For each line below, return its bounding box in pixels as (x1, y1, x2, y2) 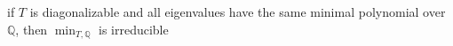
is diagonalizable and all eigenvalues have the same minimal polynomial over (29, 3, 446, 20)
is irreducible (99, 19, 169, 38)
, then (15, 19, 48, 38)
